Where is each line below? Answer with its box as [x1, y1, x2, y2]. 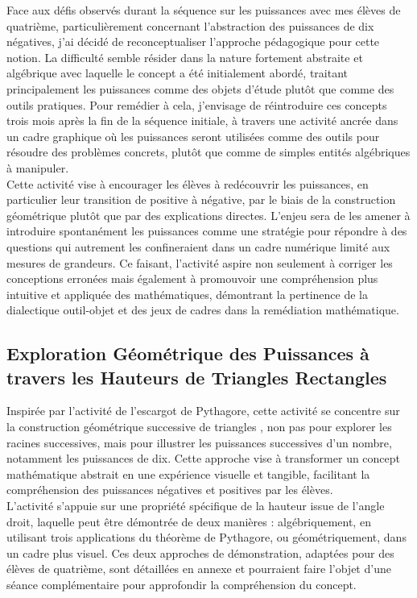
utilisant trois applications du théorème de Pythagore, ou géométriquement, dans [6, 529, 407, 546]
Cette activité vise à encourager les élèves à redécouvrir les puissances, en [6, 175, 369, 192]
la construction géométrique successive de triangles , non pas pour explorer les [6, 418, 392, 435]
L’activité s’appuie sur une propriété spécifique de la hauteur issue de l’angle [6, 497, 385, 514]
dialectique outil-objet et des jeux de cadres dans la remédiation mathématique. [6, 301, 399, 318]
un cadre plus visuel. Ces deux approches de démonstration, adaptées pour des [6, 544, 394, 561]
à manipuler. [6, 159, 69, 176]
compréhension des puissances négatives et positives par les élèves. [6, 481, 333, 498]
